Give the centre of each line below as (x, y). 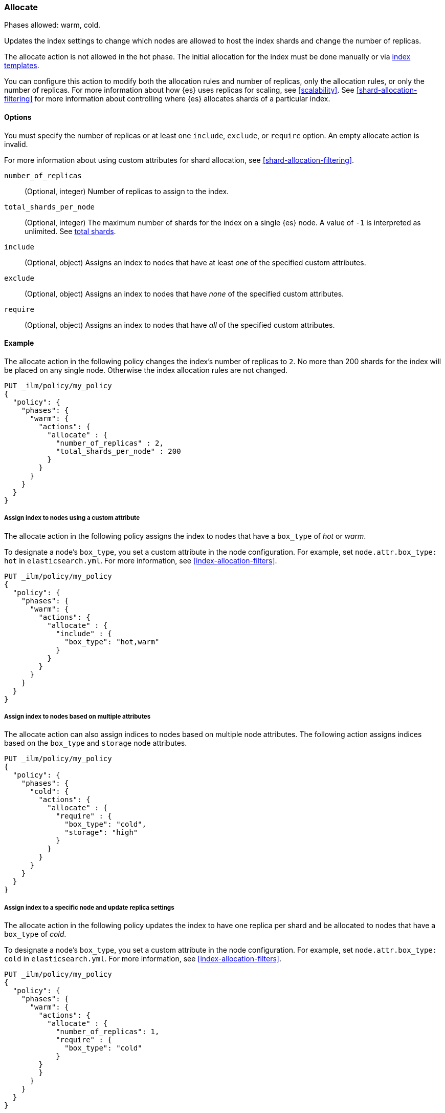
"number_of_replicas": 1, (108, 1032)
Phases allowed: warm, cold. (52, 25)
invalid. (16, 144)
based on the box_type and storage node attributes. (96, 743)
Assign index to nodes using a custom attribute (72, 518)
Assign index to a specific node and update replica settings (89, 907)
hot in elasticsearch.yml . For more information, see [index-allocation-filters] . (141, 560)
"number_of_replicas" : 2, (110, 443)
